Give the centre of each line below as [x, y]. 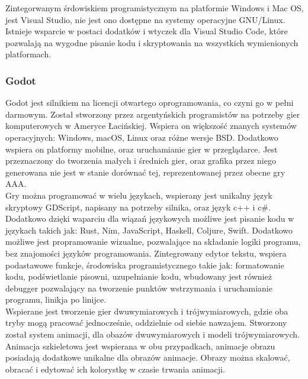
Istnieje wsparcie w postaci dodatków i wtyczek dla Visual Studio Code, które [147, 31]
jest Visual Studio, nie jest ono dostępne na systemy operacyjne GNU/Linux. [145, 19]
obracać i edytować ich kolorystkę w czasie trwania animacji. [115, 369]
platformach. [28, 54]
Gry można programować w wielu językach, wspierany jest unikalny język [139, 195]
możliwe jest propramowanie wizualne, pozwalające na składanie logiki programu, [153, 242]
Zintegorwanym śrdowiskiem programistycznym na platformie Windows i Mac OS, [155, 8]
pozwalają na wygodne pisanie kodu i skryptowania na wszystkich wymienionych [152, 42]
